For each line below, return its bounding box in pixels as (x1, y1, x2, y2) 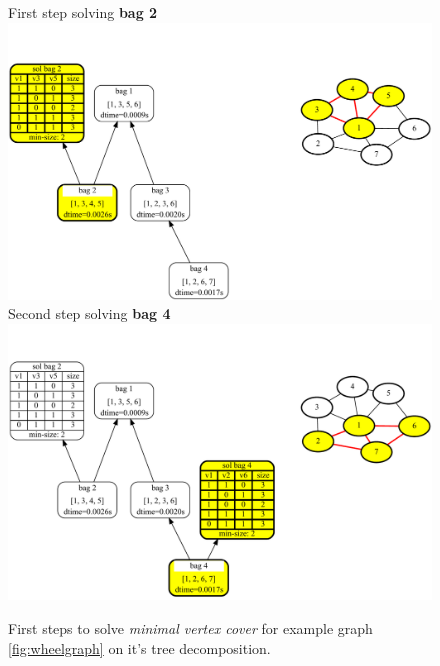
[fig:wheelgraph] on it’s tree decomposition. (8, 637, 271, 658)
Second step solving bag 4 (8, 303, 171, 324)
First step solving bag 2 (8, 2, 158, 22)
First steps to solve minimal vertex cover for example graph (8, 617, 373, 638)
